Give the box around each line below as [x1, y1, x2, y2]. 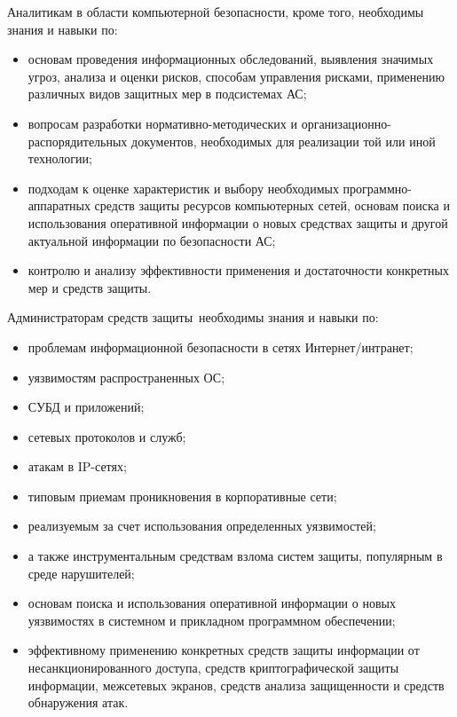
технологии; [28, 149, 92, 168]
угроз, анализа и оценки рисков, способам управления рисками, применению [28, 67, 445, 85]
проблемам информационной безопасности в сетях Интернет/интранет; [28, 337, 414, 356]
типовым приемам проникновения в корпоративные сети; [28, 486, 337, 505]
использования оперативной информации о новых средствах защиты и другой [28, 213, 448, 232]
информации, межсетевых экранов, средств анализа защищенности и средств [28, 675, 445, 694]
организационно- [301, 114, 391, 132]
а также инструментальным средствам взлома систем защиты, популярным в [28, 547, 443, 565]
